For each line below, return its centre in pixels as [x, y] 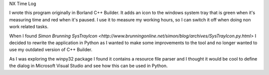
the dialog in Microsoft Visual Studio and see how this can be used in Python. [88, 66]
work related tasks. [29, 27]
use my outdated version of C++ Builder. [51, 50]
